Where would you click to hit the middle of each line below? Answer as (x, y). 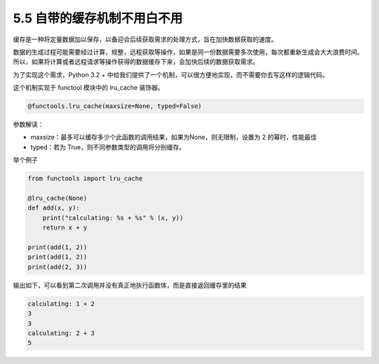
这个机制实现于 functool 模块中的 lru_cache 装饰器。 (88, 88)
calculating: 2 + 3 (61, 333)
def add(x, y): (54, 208)
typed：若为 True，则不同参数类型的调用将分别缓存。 (108, 147)
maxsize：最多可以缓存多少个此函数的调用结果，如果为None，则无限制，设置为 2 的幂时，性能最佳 (174, 137)
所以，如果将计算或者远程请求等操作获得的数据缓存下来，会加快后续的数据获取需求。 (136, 62)
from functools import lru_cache (85, 178)
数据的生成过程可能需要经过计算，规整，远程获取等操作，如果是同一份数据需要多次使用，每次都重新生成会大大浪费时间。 (188, 52)
